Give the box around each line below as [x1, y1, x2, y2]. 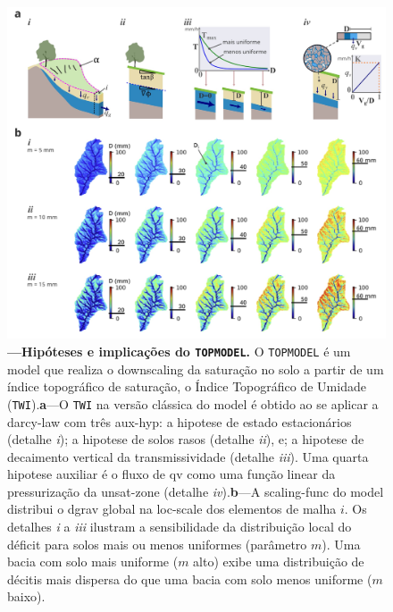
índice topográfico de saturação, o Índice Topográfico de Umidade [7, 377, 366, 396]
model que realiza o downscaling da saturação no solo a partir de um [7, 359, 384, 378]
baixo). [7, 587, 46, 606]
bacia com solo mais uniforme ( [7, 552, 179, 571]
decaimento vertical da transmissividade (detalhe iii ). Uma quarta [7, 447, 369, 465]
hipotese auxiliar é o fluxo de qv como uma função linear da [7, 465, 336, 483]
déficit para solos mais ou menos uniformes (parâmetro [7, 534, 307, 553]
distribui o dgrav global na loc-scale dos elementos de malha [7, 499, 337, 518]
